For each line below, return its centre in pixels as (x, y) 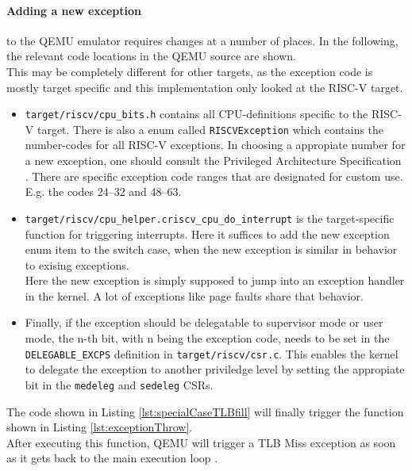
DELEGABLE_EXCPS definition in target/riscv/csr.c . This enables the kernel (212, 353)
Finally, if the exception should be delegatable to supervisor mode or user (204, 322)
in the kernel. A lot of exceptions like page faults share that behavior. (194, 295)
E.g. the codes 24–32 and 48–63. (103, 191)
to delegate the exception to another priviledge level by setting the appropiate (215, 369)
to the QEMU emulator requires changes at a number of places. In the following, (202, 40)
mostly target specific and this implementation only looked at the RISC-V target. (205, 87)
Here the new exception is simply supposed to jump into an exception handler (215, 280)
